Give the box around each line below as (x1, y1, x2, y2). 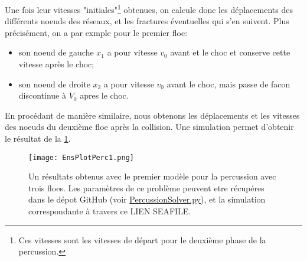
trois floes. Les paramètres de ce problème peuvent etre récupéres (28, 181, 264, 194)
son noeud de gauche (18, 46, 94, 58)
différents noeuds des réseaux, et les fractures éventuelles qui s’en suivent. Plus (5, 15, 289, 27)
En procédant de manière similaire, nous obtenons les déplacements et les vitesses (5, 109, 300, 121)
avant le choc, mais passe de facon (166, 77, 290, 90)
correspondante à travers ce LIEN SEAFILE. (28, 205, 191, 217)
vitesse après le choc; (18, 58, 94, 70)
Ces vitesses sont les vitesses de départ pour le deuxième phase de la (18, 233, 266, 246)
